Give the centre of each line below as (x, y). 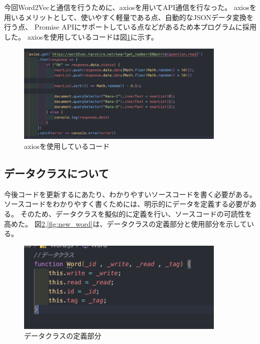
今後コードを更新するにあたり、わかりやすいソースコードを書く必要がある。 (130, 194)
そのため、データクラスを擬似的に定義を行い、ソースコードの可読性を (136, 214)
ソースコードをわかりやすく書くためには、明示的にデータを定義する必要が (127, 204)
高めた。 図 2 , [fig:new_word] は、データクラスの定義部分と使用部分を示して (125, 223)
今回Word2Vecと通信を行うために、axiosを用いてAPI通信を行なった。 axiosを (130, 7)
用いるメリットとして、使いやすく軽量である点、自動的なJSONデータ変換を (129, 17)
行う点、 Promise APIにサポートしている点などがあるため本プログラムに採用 (130, 27)
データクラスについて (56, 173)
